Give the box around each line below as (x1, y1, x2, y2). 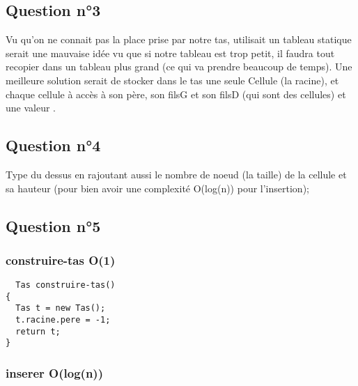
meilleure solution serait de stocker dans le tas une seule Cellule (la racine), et (6, 72, 339, 87)
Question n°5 (6, 215, 101, 236)
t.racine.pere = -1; (15, 315, 111, 325)
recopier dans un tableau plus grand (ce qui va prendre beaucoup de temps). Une (6, 59, 352, 74)
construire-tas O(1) (6, 251, 116, 268)
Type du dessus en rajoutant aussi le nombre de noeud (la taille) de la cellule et (6, 167, 347, 181)
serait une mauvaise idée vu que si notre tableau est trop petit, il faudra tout (6, 45, 335, 60)
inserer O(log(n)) (6, 364, 103, 382)
